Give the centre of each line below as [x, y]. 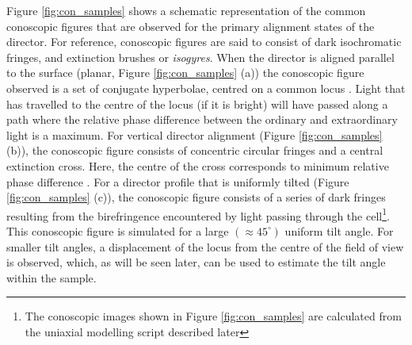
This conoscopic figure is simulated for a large [118, 230]
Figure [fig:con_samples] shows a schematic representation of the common [186, 10]
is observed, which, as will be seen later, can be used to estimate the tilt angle [196, 262]
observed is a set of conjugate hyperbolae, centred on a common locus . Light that [206, 88]
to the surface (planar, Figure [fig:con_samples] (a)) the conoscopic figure [185, 73]
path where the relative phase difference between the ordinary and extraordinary [202, 119]
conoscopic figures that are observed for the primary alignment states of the [191, 26]
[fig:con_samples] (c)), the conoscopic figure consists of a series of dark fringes [196, 197]
